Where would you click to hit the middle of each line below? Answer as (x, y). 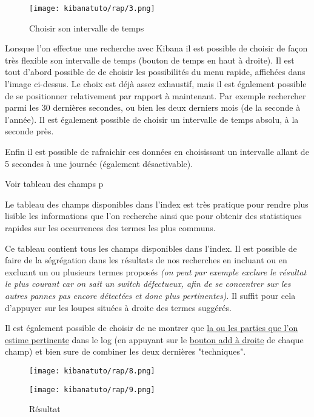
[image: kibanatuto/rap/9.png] (92, 389)
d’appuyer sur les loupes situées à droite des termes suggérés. (118, 307)
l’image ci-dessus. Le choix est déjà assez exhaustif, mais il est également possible (156, 84)
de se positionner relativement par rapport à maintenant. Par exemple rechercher (155, 95)
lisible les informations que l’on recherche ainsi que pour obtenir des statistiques (153, 216)
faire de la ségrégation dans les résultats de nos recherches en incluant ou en (146, 260)
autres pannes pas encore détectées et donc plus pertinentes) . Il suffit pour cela (150, 295)
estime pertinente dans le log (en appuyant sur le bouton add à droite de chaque (154, 339)
